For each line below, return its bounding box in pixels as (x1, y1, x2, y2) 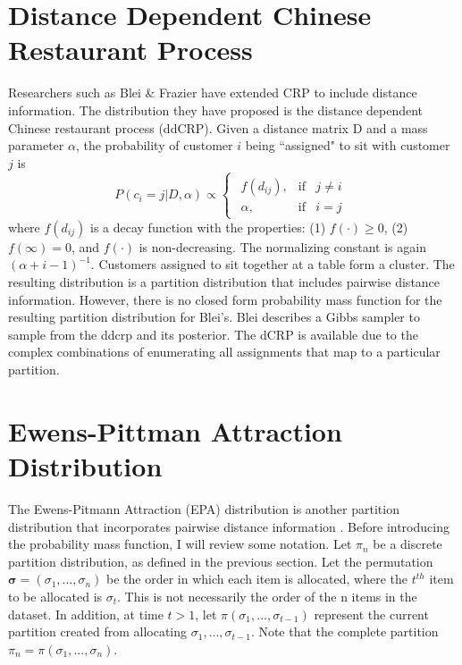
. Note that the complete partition (250, 622, 439, 641)
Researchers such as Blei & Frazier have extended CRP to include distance (8, 83, 417, 102)
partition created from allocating (8, 622, 188, 641)
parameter (8, 136, 64, 155)
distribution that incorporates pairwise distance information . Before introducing (8, 517, 449, 535)
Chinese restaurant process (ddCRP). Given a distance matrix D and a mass (8, 118, 428, 137)
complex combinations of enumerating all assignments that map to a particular (8, 342, 441, 361)
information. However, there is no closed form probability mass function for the (8, 290, 442, 308)
